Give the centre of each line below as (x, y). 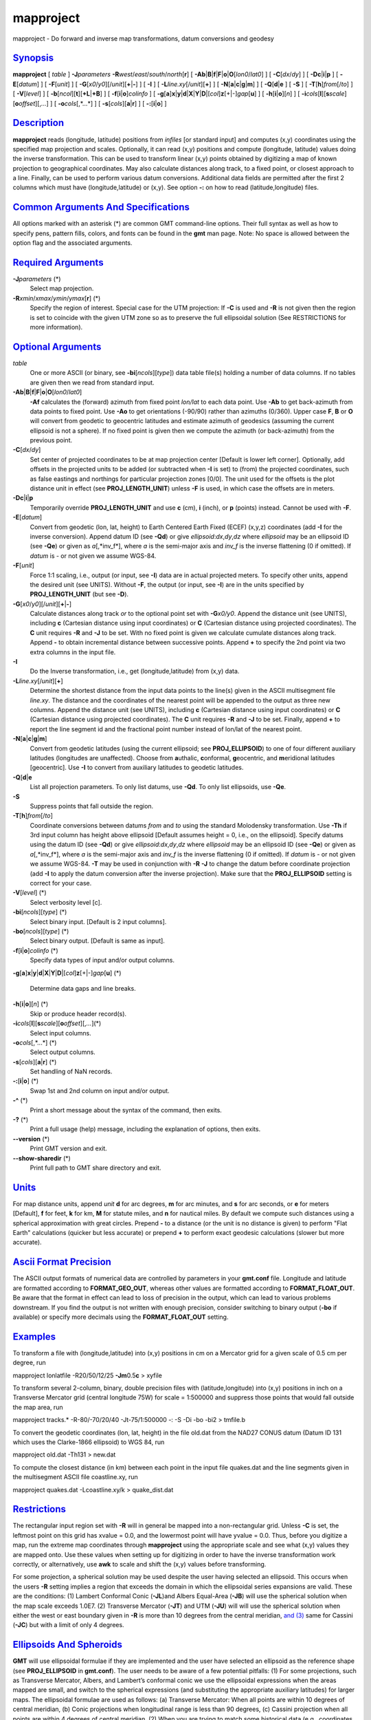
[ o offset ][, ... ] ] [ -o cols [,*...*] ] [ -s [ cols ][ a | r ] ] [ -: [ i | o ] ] (90, 103)
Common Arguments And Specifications (101, 207)
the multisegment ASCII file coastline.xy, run (76, 1477)
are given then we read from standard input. (92, 383)
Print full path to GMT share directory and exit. (95, 1168)
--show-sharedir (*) (42, 1158)
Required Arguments (58, 262)
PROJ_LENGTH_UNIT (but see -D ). (79, 594)
